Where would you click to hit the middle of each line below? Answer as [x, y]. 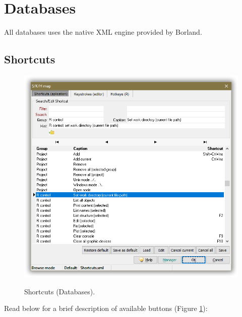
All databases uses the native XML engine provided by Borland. [103, 32]
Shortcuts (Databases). [60, 291]
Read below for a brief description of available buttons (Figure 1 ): [106, 308]
